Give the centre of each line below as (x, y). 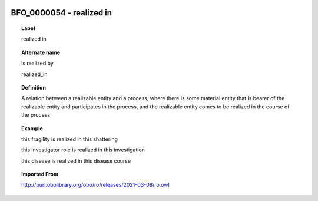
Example (32, 128)
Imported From (40, 174)
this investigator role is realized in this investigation (83, 150)
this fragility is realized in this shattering (69, 139)
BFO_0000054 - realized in (61, 13)
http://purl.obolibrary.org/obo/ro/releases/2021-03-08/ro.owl (96, 185)
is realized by (38, 63)
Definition (34, 87)
